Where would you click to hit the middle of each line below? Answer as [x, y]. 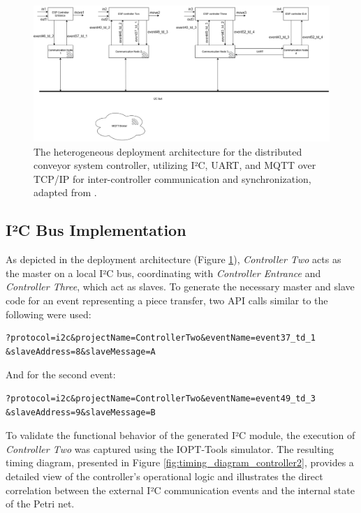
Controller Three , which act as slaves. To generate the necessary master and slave [180, 287]
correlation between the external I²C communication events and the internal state [180, 490]
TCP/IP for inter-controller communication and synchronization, [172, 178]
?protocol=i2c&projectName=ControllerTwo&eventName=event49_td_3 [161, 398]
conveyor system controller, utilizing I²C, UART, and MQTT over [175, 165]
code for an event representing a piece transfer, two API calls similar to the [167, 300]
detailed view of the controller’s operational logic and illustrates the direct [164, 476]
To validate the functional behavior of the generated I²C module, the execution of [180, 435]
